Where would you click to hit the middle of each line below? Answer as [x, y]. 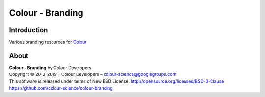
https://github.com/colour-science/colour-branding [61, 88]
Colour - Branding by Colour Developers [50, 67]
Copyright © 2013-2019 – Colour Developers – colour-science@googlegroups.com [93, 74]
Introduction [28, 30]
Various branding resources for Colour [48, 42]
